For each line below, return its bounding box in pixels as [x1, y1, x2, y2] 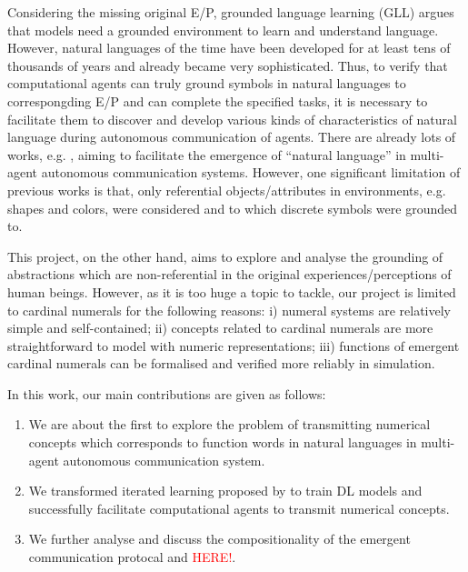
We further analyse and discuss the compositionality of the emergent [28, 529, 411, 548]
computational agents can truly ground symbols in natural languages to [7, 74, 406, 93]
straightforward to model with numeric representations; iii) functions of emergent [7, 336, 460, 355]
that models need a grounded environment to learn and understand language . [7, 20, 439, 39]
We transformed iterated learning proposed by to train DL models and [28, 481, 423, 500]
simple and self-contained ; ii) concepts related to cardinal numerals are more [7, 318, 433, 337]
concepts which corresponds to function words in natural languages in [28, 433, 417, 452]
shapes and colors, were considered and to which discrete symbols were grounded [7, 198, 458, 217]
